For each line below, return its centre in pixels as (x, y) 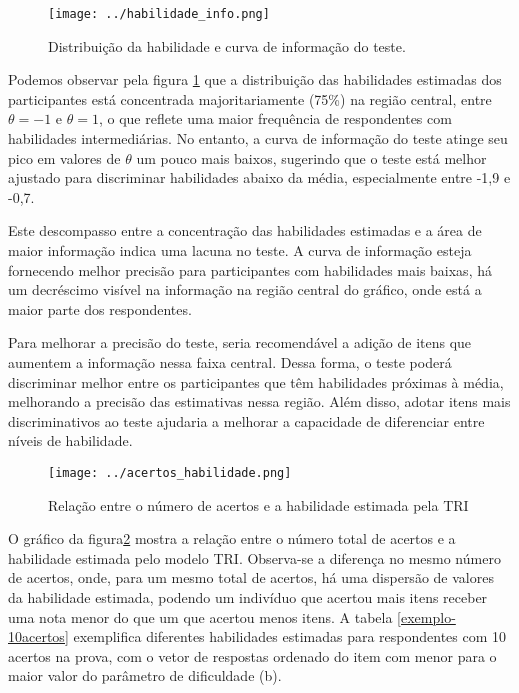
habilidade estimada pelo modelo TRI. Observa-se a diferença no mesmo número (254, 557)
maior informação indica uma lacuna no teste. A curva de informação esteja (240, 250)
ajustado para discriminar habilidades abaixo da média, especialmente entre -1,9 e (259, 177)
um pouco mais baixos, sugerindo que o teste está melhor (311, 157)
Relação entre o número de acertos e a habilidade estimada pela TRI (258, 504)
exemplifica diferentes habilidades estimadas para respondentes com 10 (290, 636)
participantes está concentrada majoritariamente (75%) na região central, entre (250, 98)
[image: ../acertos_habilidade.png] (170, 472)
